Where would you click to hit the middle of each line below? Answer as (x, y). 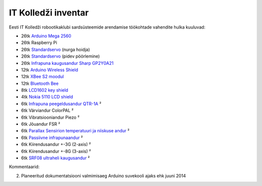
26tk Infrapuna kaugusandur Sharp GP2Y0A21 (67, 63)
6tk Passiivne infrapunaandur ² (52, 138)
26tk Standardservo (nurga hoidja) (56, 49)
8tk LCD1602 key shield (45, 90)
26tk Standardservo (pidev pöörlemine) (60, 56)
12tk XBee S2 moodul (42, 77)
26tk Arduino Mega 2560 (46, 36)
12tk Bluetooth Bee (40, 83)
